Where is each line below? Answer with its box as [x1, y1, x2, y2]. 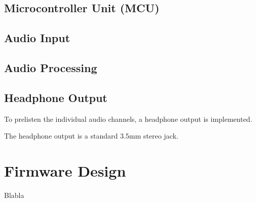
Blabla [4, 189, 24, 200]
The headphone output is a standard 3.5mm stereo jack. [4, 130, 178, 141]
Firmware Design [4, 160, 126, 181]
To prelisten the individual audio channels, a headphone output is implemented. [4, 113, 252, 124]
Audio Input [4, 30, 70, 46]
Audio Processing [4, 59, 97, 75]
